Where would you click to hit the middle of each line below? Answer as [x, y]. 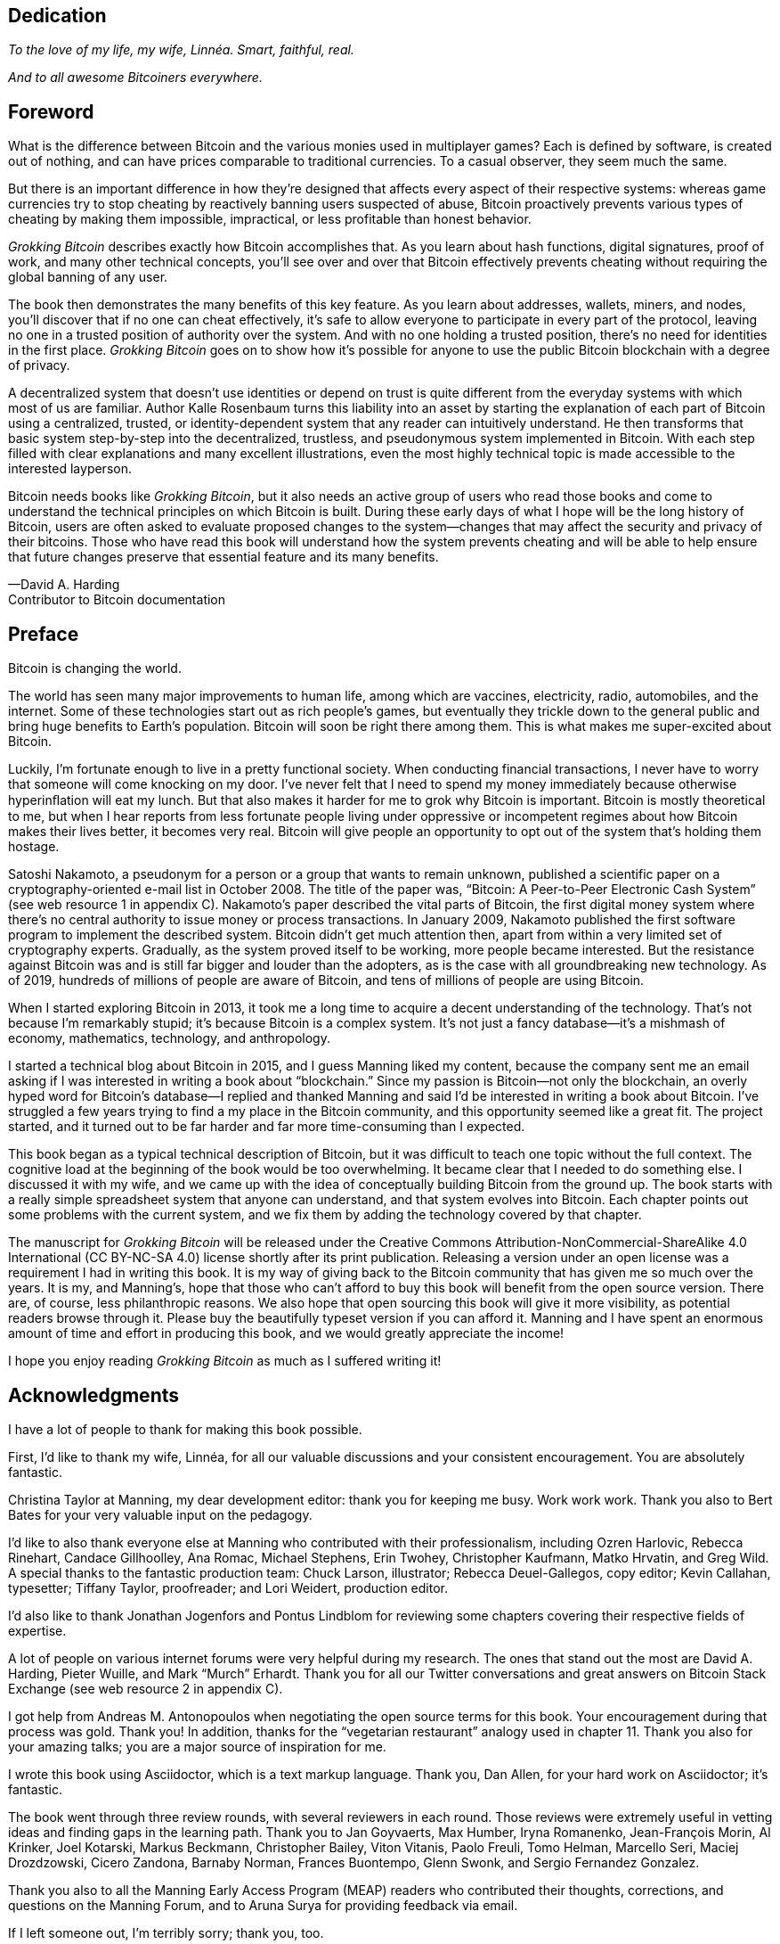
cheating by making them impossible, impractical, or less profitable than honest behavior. [270, 219]
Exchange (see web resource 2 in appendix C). [146, 1688]
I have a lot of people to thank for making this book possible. [185, 1429]
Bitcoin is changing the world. [95, 669]
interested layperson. [70, 469]
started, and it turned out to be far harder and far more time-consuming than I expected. [267, 1127]
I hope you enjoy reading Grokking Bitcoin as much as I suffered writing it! [225, 1361]
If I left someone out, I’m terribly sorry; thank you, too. [166, 1932]
